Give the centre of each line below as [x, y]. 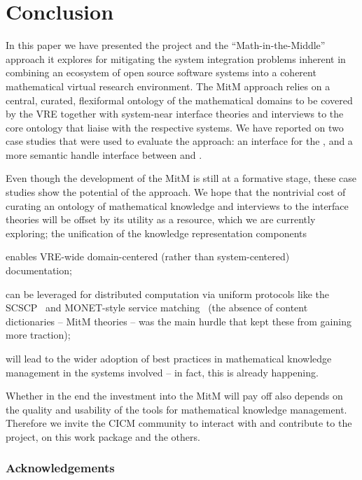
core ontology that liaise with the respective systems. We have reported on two [175, 127]
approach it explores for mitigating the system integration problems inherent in [176, 58]
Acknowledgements [60, 468]
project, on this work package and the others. [103, 436]
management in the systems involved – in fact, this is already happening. [162, 372]
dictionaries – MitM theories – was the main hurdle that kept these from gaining [179, 321]
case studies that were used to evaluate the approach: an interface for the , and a [179, 141]
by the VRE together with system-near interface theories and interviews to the [175, 114]
